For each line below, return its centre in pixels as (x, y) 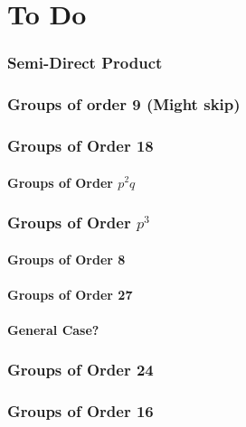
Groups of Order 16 (80, 411)
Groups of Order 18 (80, 145)
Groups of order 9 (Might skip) (124, 104)
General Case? (53, 329)
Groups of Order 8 (66, 259)
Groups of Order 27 (70, 294)
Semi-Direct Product (85, 63)
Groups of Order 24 (80, 370)
